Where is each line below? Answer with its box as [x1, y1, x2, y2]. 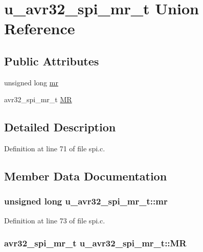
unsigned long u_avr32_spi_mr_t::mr [4, 195, 168, 208]
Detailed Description [4, 119, 116, 135]
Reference [4, 18, 75, 39]
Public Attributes [4, 53, 99, 68]
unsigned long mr [4, 77, 58, 87]
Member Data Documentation [4, 168, 167, 184]
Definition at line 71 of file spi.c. [4, 143, 105, 154]
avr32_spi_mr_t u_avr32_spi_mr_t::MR [4, 237, 187, 249]
